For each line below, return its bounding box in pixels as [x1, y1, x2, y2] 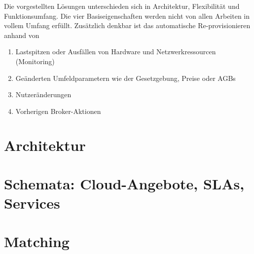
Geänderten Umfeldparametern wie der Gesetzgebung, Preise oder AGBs [15, 73, 236, 83]
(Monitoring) [15, 56, 55, 66]
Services [4, 193, 60, 213]
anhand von [4, 30, 39, 40]
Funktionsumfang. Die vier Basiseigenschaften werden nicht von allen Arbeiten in [4, 10, 250, 21]
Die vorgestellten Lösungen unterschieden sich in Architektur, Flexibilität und [4, 1, 240, 11]
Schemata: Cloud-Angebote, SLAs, [4, 173, 245, 193]
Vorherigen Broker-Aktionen [15, 106, 101, 116]
